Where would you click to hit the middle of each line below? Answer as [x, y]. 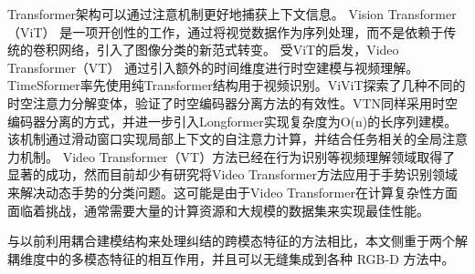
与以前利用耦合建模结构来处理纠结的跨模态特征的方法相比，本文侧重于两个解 [237, 241]
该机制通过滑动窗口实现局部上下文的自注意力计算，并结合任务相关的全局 [225, 139]
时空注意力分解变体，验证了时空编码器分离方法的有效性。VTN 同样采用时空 [233, 102]
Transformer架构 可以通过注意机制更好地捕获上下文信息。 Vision [196, 14]
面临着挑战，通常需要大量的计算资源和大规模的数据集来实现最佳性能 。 [218, 210]
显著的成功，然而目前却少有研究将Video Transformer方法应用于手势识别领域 [232, 174]
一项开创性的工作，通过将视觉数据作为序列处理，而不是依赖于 [258, 31]
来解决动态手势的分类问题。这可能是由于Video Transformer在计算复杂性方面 [232, 192]
